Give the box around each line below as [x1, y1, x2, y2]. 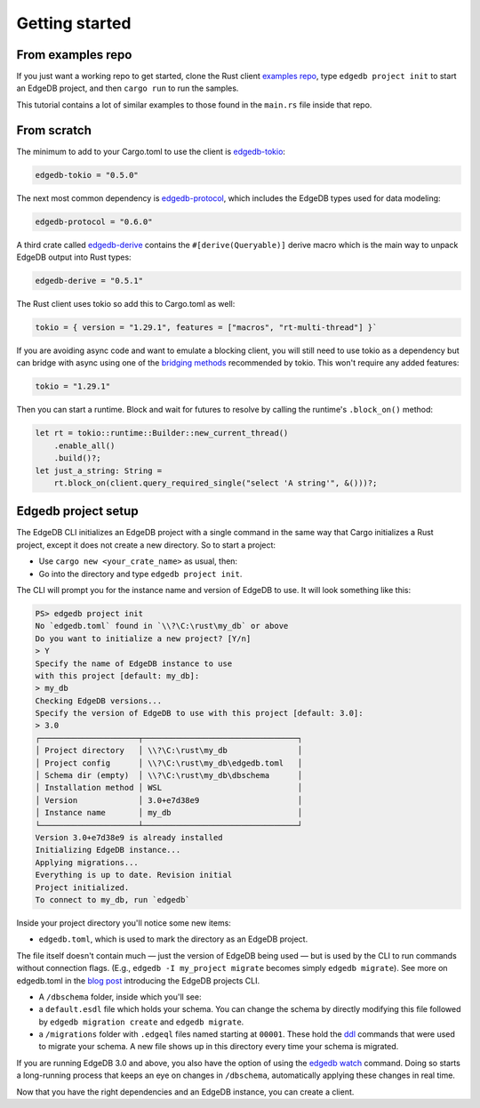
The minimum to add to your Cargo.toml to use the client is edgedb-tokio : [16, 146, 286, 157]
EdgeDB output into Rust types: [16, 252, 132, 262]
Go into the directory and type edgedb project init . [38, 568, 243, 579]
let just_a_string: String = [35, 465, 163, 476]
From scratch [16, 123, 92, 138]
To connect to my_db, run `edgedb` [35, 895, 190, 904]
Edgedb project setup [16, 503, 139, 519]
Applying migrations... [35, 857, 140, 867]
